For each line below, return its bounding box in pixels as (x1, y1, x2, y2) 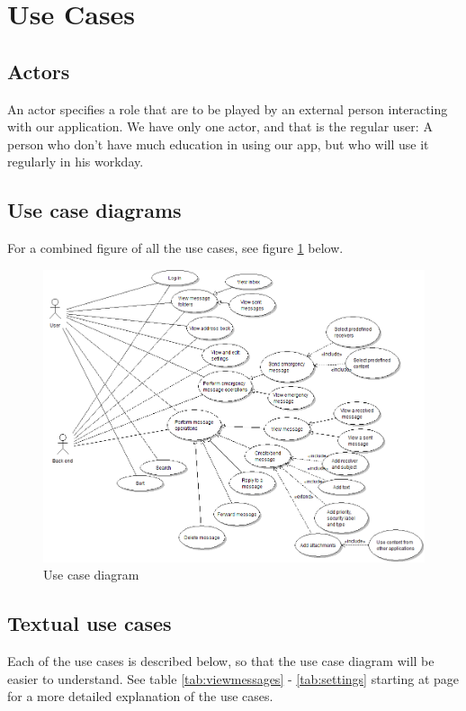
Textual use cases (7, 609, 172, 637)
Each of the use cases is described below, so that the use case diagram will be (7, 652, 435, 670)
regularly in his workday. (7, 152, 144, 171)
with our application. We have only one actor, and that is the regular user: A (7, 117, 433, 136)
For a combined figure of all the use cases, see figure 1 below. (7, 238, 344, 257)
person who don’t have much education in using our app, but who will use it (7, 134, 429, 153)
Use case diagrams (7, 196, 182, 224)
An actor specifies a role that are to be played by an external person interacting (7, 99, 448, 118)
